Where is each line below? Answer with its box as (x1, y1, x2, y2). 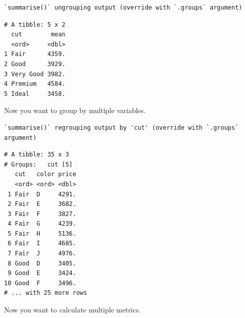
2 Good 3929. (4, 60, 66, 68)
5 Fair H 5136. (8, 230, 77, 237)
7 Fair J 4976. (8, 250, 77, 257)
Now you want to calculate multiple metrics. (4, 304, 141, 315)
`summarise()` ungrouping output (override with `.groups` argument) (4, 4, 242, 11)
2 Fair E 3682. (8, 200, 77, 208)
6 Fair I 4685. (8, 240, 77, 247)
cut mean (11, 31, 66, 38)
